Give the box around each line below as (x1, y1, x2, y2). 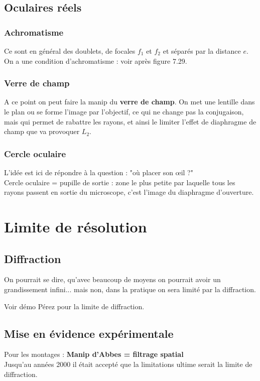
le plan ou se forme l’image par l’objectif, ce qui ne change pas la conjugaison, (4, 106, 244, 116)
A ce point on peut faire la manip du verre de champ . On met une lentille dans (4, 96, 255, 107)
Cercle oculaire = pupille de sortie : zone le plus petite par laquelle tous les (4, 177, 235, 187)
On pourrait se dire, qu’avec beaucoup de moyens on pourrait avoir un (4, 274, 221, 285)
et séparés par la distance (163, 46, 241, 56)
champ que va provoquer (4, 126, 80, 137)
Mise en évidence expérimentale (4, 325, 174, 341)
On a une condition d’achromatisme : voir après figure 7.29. (4, 55, 187, 66)
